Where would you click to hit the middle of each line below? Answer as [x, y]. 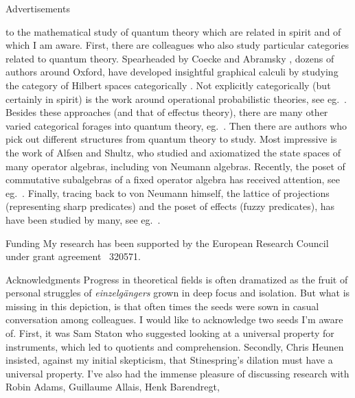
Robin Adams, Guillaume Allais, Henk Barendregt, [113, 387]
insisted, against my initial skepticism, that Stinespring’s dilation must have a [169, 360]
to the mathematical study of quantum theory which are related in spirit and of [173, 31]
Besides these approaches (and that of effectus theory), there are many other [167, 112]
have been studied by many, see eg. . [83, 219]
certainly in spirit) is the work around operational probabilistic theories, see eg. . [176, 98]
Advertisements [38, 8]
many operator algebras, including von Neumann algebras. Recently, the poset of [175, 166]
